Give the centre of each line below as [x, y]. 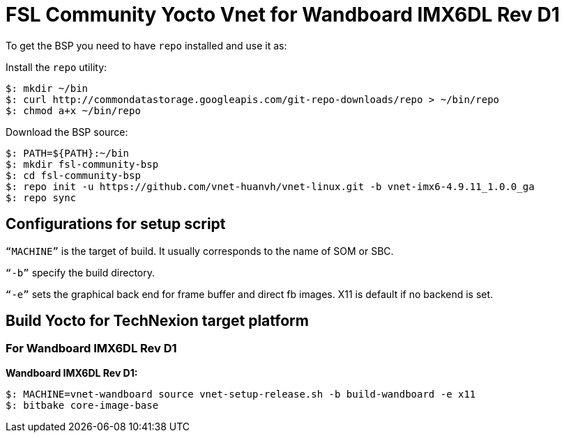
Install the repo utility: [56, 67]
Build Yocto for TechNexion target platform [157, 321]
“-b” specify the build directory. [81, 272]
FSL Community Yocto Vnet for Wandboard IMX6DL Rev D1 [283, 15]
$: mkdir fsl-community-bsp [82, 164]
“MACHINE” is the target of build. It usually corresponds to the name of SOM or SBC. [200, 251]
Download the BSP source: [67, 132]
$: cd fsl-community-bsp [73, 175]
